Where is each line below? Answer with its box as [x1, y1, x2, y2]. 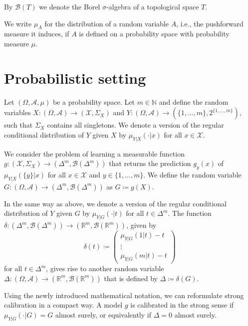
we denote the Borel [39, 1, 100, 11]
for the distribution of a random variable [44, 18, 169, 28]
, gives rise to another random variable [46, 263, 164, 274]
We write [4, 18, 32, 28]
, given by [126, 220, 157, 230]
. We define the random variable [143, 169, 242, 180]
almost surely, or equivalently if [55, 309, 151, 320]
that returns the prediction [109, 158, 191, 168]
